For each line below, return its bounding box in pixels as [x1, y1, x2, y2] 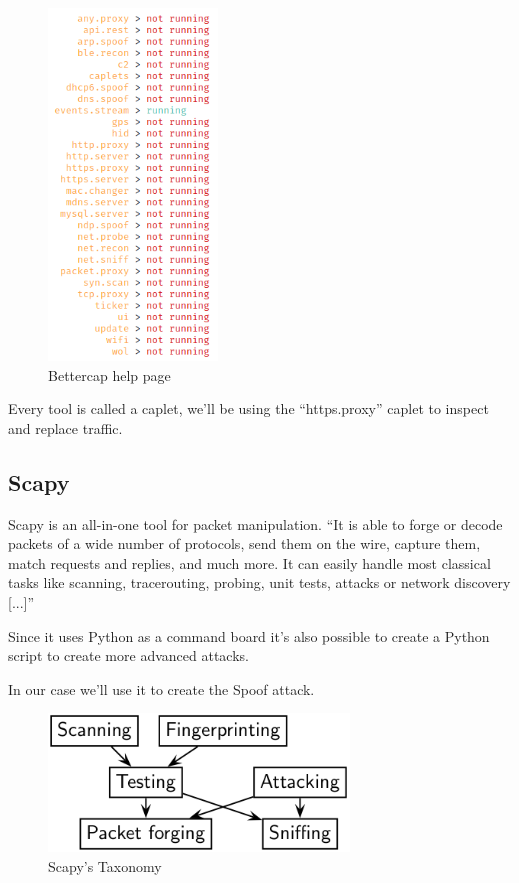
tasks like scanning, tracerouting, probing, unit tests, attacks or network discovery [8, 572, 511, 593]
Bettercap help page [48, 364, 171, 385]
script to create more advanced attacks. [8, 645, 249, 666]
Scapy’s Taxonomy [48, 855, 162, 876]
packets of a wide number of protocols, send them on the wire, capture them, [8, 533, 481, 554]
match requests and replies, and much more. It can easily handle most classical [8, 552, 491, 573]
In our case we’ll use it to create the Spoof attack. [8, 678, 315, 699]
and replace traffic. [8, 417, 123, 438]
